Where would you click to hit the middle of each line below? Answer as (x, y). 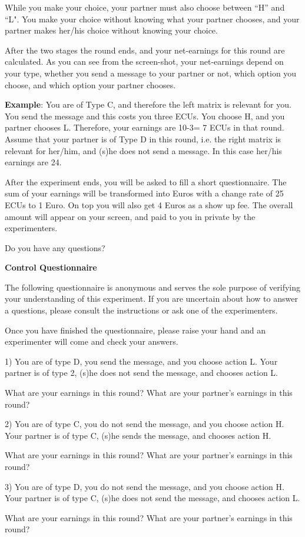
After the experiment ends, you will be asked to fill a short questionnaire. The (146, 181)
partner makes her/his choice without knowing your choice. (111, 30)
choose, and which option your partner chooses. (90, 84)
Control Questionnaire (51, 267)
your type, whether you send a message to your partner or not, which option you (151, 73)
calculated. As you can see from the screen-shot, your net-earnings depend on (144, 61)
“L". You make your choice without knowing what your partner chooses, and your (152, 19)
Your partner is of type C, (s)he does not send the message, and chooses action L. (152, 498)
